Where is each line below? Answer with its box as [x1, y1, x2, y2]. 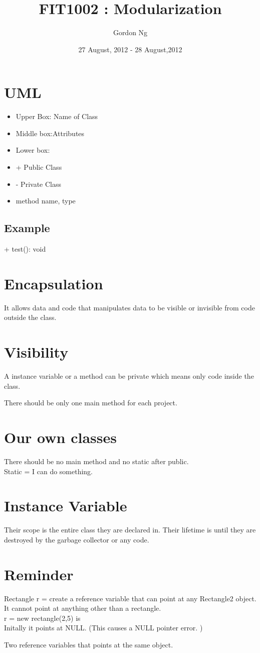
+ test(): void [4, 244, 46, 254]
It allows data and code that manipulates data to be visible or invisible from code [4, 302, 255, 312]
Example [4, 220, 50, 236]
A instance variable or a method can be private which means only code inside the [4, 371, 254, 381]
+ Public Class [16, 162, 62, 172]
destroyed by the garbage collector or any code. [4, 534, 149, 545]
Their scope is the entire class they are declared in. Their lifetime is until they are [4, 524, 256, 535]
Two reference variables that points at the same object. [4, 639, 173, 649]
